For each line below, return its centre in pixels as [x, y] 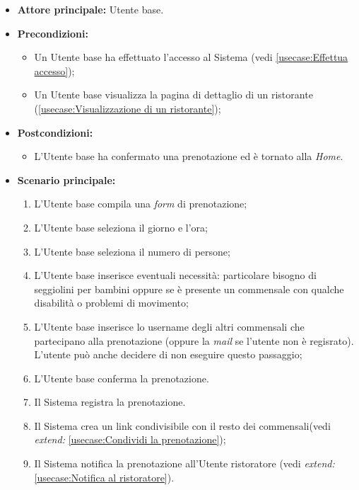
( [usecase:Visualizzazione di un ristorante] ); [128, 108]
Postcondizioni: [55, 132]
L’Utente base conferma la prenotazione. [122, 378]
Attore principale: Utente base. [90, 9]
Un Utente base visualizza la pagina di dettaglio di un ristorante [173, 95]
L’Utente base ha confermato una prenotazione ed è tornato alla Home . [189, 156]
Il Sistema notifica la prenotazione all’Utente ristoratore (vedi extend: [184, 463]
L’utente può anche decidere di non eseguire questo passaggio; [168, 354]
